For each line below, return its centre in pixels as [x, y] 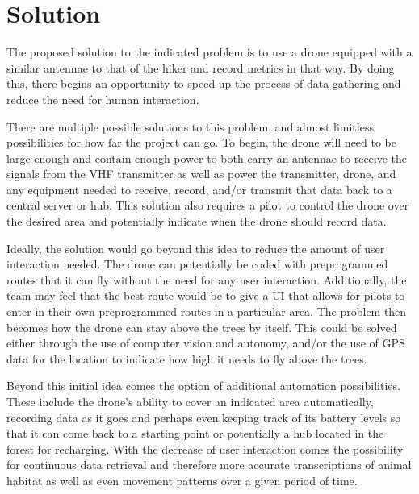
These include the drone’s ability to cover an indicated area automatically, [190, 401]
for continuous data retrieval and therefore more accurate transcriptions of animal [209, 465]
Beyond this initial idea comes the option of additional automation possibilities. [203, 386]
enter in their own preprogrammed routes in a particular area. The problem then [207, 311]
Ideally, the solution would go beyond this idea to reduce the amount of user [196, 248]
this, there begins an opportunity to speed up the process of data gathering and [204, 83]
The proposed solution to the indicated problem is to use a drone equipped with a [209, 52]
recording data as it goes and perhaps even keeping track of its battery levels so [204, 417]
